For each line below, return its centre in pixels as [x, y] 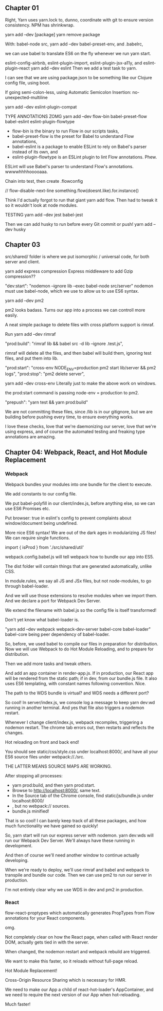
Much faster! [18, 1004]
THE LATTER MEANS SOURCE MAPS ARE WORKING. [58, 766]
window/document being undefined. [41, 523]
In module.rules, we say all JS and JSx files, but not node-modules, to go [78, 581]
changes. [14, 733]
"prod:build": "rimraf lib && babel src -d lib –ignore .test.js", [64, 344]
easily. [11, 315]
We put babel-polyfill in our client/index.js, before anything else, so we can [80, 503]
